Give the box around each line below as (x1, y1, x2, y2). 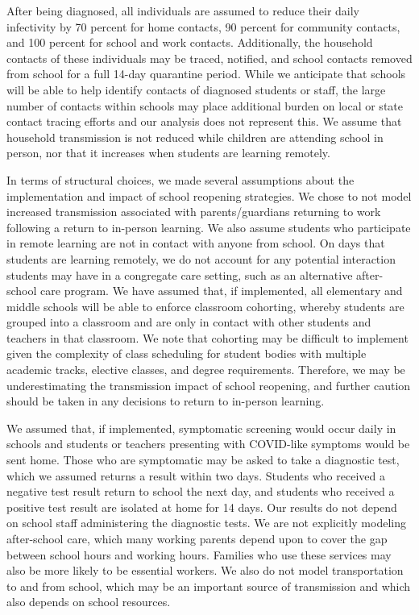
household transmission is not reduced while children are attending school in (6, 128, 384, 145)
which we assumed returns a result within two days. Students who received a (6, 467, 385, 484)
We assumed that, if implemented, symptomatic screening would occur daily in (6, 419, 396, 436)
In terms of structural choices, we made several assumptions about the (6, 171, 355, 188)
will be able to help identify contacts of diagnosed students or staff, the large (6, 81, 386, 98)
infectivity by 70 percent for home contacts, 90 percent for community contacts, (6, 18, 400, 35)
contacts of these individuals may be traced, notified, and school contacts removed (6, 49, 413, 66)
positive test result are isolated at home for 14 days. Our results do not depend (6, 498, 397, 515)
